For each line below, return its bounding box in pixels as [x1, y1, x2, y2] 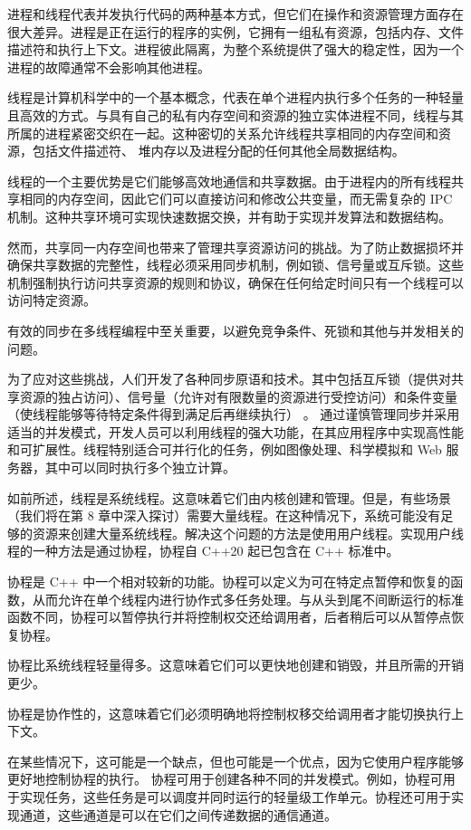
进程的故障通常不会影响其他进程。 [7, 57, 210, 76]
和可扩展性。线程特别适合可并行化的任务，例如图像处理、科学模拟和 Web [7, 440, 442, 459]
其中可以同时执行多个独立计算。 [44, 458, 235, 477]
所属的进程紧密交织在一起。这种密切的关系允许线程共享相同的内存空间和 [7, 123, 438, 142]
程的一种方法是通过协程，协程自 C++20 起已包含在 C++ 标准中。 [7, 541, 399, 560]
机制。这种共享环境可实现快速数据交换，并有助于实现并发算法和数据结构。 [7, 206, 451, 225]
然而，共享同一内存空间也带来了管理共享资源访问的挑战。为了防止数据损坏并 [7, 237, 464, 256]
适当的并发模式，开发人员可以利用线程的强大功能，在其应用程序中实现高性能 [7, 422, 464, 441]
